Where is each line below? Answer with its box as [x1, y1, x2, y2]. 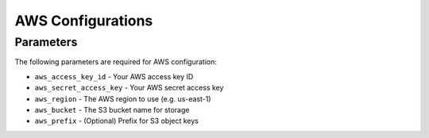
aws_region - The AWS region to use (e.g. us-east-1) [34, 94, 211, 103]
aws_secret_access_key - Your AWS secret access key [34, 83, 224, 93]
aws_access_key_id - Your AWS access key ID [34, 71, 194, 81]
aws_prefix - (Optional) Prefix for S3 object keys [34, 116, 199, 126]
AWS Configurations [14, 12, 153, 29]
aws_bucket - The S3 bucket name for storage [34, 105, 190, 114]
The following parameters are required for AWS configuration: [14, 57, 218, 67]
